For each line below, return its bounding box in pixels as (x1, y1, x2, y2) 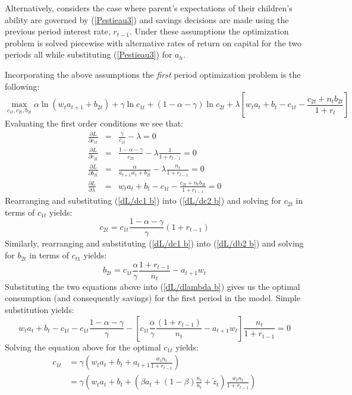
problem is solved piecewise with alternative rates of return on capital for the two (5, 36, 302, 49)
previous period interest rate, (5, 25, 111, 37)
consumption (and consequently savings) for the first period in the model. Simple (5, 292, 301, 304)
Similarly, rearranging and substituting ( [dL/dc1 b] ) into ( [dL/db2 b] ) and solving (5, 237, 304, 249)
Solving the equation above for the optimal (5, 340, 161, 353)
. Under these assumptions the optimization (129, 25, 289, 37)
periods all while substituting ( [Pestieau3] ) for (5, 48, 172, 61)
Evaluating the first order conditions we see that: (5, 117, 183, 129)
